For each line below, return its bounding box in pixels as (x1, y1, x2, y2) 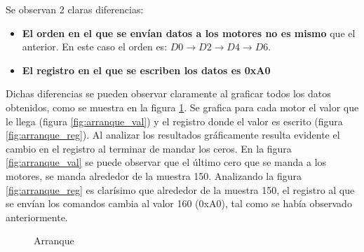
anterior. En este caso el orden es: (22, 39, 168, 54)
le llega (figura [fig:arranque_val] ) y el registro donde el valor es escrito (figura (6, 113, 343, 128)
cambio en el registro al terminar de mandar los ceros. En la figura (6, 141, 292, 155)
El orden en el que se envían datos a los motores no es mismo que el (22, 25, 356, 40)
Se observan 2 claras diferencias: (6, 2, 144, 16)
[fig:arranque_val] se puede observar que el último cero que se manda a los (6, 155, 327, 169)
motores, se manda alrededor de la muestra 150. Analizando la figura (6, 168, 302, 183)
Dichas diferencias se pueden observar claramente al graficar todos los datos (6, 86, 331, 101)
